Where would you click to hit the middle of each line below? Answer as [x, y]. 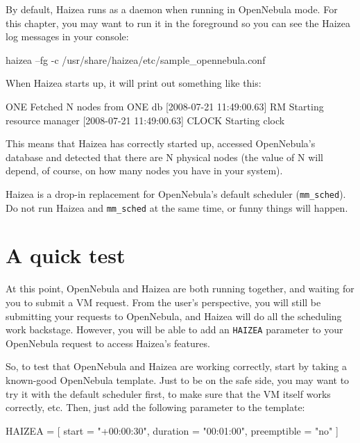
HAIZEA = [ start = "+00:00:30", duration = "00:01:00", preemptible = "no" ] [172, 430]
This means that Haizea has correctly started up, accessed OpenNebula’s [161, 143]
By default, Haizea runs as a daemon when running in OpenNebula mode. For [172, 9]
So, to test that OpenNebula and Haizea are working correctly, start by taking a [176, 366]
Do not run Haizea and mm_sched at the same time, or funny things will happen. [177, 207]
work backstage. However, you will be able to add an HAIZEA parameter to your [174, 329]
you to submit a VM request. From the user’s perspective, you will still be [163, 302]
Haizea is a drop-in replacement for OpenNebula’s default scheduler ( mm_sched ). [176, 193]
